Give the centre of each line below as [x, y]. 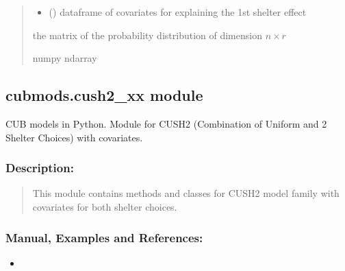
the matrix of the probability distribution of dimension [147, 35]
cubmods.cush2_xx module [104, 95]
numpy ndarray [65, 58]
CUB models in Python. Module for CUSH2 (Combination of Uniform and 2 [166, 123]
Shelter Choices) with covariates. [74, 137]
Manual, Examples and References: [104, 237]
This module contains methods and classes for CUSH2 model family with [186, 193]
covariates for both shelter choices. [105, 206]
